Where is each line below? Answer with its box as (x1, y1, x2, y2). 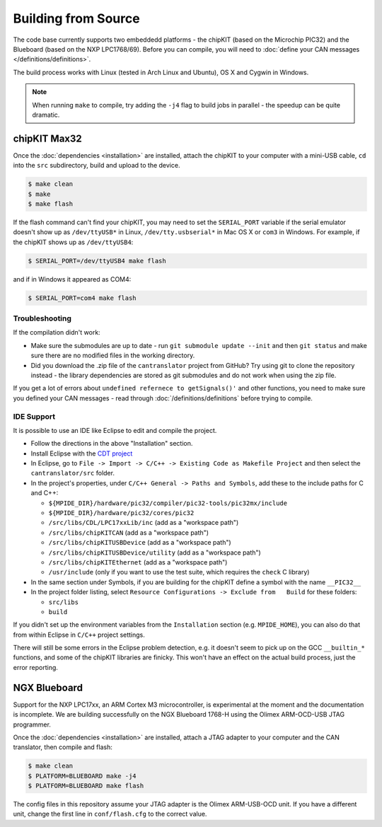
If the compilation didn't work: (13, 328, 100, 337)
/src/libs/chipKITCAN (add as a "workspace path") (48, 528, 209, 537)
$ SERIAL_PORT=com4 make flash (28, 294, 137, 302)
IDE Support (13, 411, 56, 421)
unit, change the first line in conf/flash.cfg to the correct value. (13, 810, 207, 819)
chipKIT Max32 (13, 132, 83, 144)
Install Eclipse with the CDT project (30, 449, 133, 458)
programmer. (13, 720, 51, 729)
